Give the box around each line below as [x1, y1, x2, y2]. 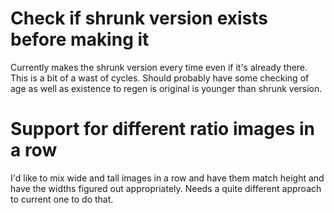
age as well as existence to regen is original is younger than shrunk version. [10, 82, 323, 94]
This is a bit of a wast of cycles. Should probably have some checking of [10, 72, 310, 84]
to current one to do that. [10, 193, 114, 205]
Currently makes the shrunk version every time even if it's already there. [10, 61, 308, 73]
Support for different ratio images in [10, 118, 315, 141]
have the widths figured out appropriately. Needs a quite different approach [10, 182, 322, 194]
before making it [10, 28, 150, 51]
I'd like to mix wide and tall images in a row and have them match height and [10, 172, 325, 184]
